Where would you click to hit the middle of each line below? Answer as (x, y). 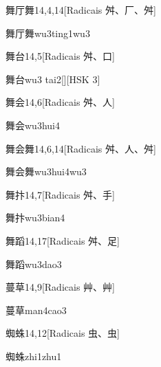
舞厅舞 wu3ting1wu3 (48, 33)
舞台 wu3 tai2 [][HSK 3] (53, 79)
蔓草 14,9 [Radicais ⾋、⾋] (60, 287)
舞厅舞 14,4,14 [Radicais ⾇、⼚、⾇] (81, 10)
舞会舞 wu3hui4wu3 (46, 171)
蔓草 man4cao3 (36, 310)
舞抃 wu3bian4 (35, 218)
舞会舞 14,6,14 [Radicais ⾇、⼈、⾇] (81, 148)
